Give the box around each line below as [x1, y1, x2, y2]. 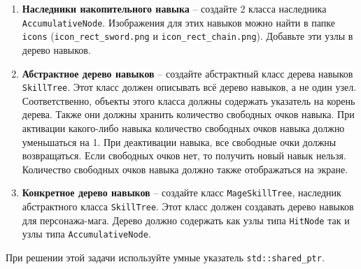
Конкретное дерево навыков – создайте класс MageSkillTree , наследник [22, 185, 341, 200]
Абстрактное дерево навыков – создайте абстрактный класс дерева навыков [22, 66, 353, 80]
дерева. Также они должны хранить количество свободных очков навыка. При [22, 107, 355, 122]
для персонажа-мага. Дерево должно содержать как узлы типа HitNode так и [22, 212, 350, 227]
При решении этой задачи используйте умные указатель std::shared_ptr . [6, 249, 325, 264]
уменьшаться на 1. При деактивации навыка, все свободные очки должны [22, 134, 337, 149]
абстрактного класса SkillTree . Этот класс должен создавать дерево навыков [22, 198, 354, 213]
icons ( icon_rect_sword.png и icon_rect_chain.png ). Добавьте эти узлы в [22, 29, 353, 43]
